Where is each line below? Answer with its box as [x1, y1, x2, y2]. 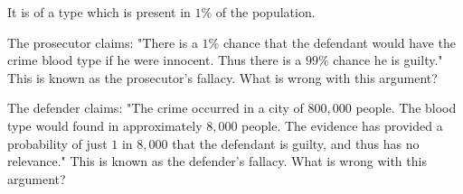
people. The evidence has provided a [241, 115, 443, 134]
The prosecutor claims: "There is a [7, 32, 198, 51]
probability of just [7, 134, 108, 152]
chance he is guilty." [333, 51, 443, 69]
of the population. [215, 3, 316, 21]
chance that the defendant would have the [222, 32, 456, 51]
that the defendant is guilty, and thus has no [172, 134, 420, 152]
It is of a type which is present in [7, 3, 191, 21]
